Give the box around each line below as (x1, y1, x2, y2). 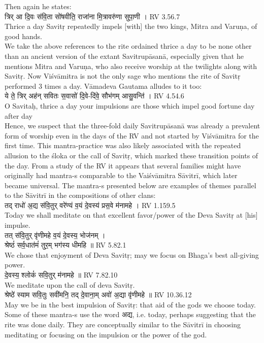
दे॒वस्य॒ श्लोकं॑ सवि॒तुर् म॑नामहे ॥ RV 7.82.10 (5, 269, 118, 280)
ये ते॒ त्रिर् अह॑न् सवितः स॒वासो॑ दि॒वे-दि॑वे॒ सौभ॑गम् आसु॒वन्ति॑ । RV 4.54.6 (5, 90, 184, 101)
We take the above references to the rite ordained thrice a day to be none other (5, 41, 252, 51)
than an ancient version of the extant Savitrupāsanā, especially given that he (5, 50, 244, 61)
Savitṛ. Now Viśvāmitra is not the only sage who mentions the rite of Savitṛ (5, 71, 241, 81)
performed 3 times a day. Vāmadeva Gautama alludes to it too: (5, 80, 202, 91)
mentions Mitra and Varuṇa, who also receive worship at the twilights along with (5, 60, 257, 71)
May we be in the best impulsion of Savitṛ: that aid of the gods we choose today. (5, 299, 256, 310)
